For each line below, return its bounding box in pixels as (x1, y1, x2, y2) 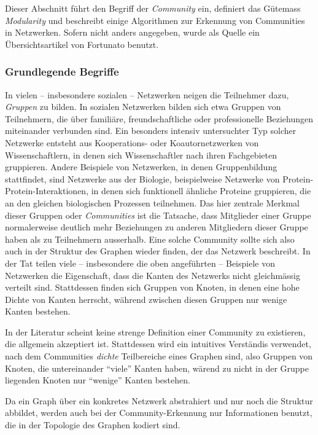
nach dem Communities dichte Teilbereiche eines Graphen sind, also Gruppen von (5, 350, 313, 362)
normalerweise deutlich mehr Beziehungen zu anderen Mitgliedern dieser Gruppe (5, 221, 308, 233)
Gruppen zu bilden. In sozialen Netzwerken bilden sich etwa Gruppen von (5, 100, 281, 113)
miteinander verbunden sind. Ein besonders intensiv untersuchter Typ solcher (5, 124, 297, 137)
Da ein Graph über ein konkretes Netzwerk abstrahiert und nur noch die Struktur (5, 394, 313, 407)
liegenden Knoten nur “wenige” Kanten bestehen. (5, 374, 190, 386)
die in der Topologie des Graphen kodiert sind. (5, 418, 180, 431)
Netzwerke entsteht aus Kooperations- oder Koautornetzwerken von (5, 136, 259, 149)
